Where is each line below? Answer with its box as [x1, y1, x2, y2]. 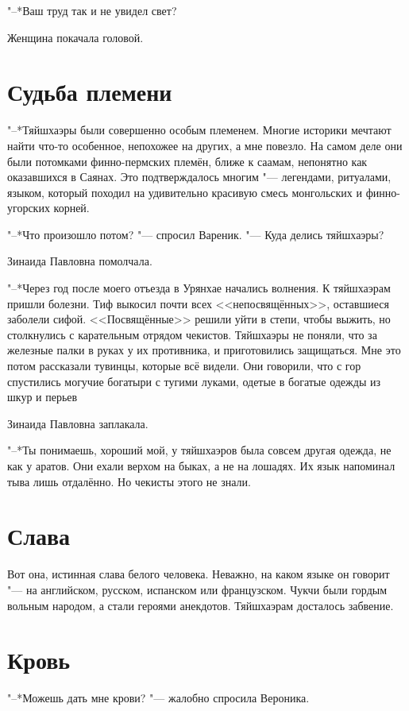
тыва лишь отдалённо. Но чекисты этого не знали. [7, 473, 251, 489]
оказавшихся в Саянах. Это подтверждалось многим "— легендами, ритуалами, [7, 168, 392, 185]
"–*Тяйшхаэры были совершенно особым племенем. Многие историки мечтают [7, 122, 392, 138]
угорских [7, 199, 50, 216]
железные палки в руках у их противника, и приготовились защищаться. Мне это [7, 342, 401, 358]
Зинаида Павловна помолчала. [7, 253, 152, 269]
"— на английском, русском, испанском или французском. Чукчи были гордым [7, 581, 388, 597]
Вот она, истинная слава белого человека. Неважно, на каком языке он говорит [7, 566, 390, 582]
